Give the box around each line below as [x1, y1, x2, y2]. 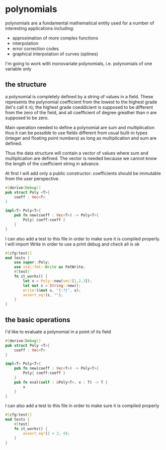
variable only [5, 66, 32, 72]
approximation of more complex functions [12, 35, 98, 41]
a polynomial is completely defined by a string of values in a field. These [5, 93, 154, 99]
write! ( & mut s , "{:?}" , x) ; [23, 288, 81, 293]
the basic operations [5, 315, 71, 324]
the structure [5, 80, 47, 89]
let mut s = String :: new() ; [23, 283, 81, 288]
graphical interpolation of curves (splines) [12, 51, 98, 57]
